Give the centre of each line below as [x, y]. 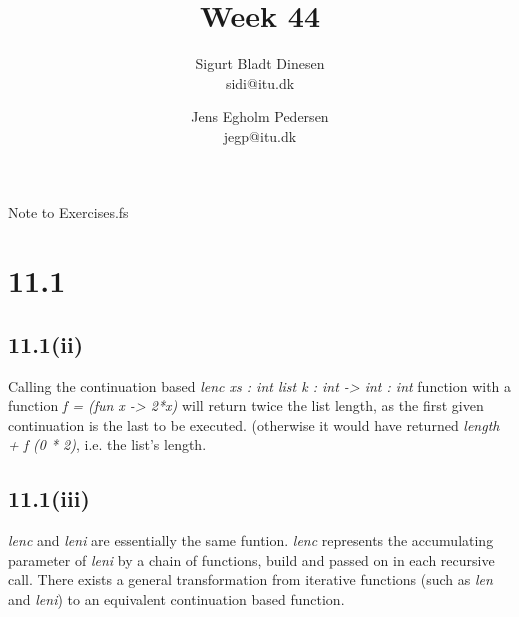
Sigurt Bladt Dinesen [260, 63]
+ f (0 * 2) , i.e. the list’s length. [107, 444]
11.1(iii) [49, 498]
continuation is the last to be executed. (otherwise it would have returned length [254, 424]
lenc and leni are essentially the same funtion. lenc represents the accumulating [251, 540]
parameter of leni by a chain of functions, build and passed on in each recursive [251, 559]
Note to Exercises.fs [68, 211]
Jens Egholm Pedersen [260, 116]
